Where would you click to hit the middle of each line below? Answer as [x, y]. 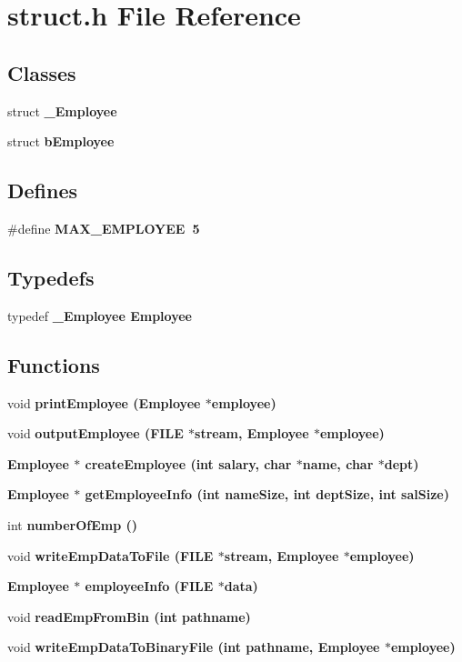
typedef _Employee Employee [100, 315]
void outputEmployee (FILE [95, 433]
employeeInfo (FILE [149, 586]
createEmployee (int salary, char [188, 463]
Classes [42, 72]
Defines [43, 191]
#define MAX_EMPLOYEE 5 [104, 228]
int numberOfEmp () [73, 524]
